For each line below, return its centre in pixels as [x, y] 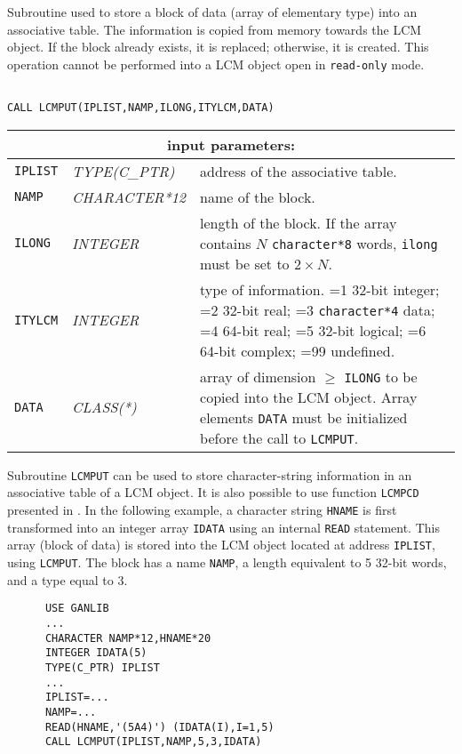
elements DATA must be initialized [304, 417]
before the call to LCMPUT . [279, 437]
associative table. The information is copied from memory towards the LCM [215, 29]
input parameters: [231, 144]
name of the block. [258, 197]
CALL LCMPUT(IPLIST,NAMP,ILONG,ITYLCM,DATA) [141, 108]
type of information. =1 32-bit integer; [320, 289]
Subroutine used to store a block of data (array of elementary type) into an [212, 12]
